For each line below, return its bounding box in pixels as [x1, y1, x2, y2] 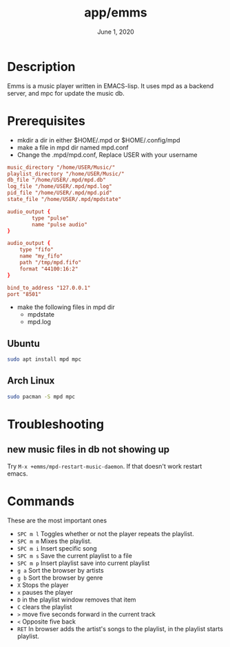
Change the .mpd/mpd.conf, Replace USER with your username [17, 150, 198, 159]
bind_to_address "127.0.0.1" [7, 284, 91, 291]
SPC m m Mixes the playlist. [17, 537, 92, 545]
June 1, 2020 [97, 28, 134, 36]
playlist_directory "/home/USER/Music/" [7, 170, 125, 177]
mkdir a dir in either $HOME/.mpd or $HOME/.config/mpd [17, 136, 180, 144]
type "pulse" [32, 215, 70, 222]
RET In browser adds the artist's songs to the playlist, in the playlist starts [17, 624, 224, 633]
